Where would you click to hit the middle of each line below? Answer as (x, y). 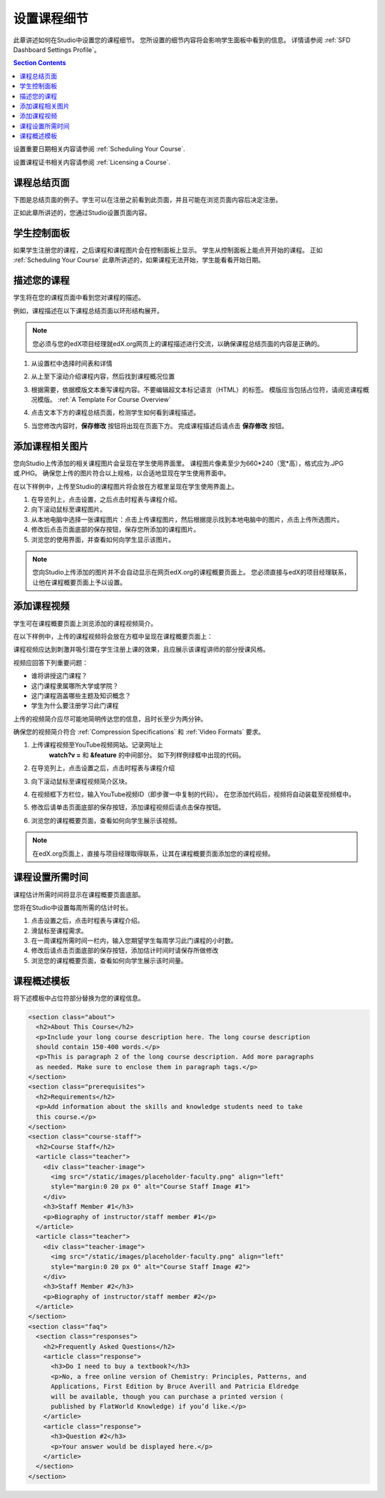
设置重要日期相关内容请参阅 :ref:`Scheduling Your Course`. (99, 149)
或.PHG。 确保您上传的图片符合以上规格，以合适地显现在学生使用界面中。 (122, 473)
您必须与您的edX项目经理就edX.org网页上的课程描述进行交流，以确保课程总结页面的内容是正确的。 (178, 343)
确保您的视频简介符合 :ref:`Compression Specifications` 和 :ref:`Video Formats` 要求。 (139, 732)
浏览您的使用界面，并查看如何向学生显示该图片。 (103, 540)
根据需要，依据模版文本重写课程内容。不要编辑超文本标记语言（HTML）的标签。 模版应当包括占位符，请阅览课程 (197, 390)
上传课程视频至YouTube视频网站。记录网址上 (97, 745)
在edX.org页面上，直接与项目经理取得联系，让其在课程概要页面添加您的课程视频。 (153, 854)
